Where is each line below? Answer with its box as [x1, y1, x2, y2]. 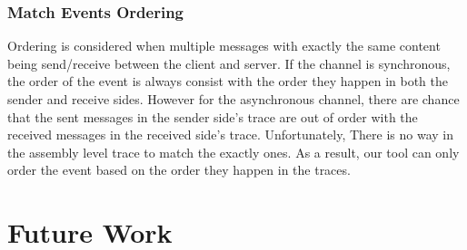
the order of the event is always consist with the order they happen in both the [7, 72, 449, 91]
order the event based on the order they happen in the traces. [7, 160, 351, 179]
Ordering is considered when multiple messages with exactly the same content [7, 36, 441, 55]
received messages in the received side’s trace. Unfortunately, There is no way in [7, 125, 453, 144]
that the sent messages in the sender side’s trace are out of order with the [7, 107, 418, 126]
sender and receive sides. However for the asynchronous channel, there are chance [7, 90, 460, 108]
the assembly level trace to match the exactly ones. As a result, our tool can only [7, 142, 460, 161]
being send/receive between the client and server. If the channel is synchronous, [7, 53, 451, 72]
